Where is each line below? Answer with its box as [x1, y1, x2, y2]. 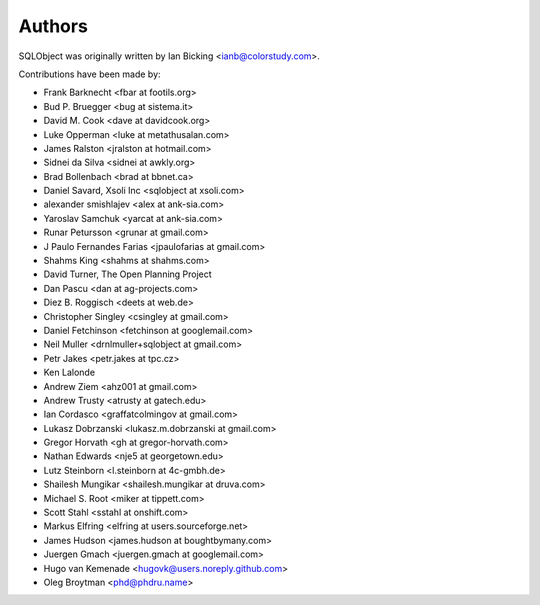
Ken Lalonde [43, 366, 95, 379]
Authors [18, 15, 89, 37]
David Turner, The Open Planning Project [43, 268, 212, 280]
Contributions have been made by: [18, 68, 161, 80]
